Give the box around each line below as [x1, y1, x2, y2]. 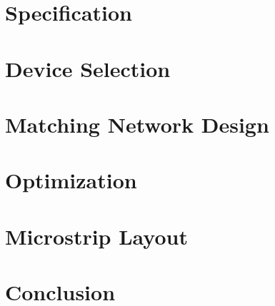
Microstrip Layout [5, 221, 188, 250]
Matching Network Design [5, 109, 269, 138]
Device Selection [5, 53, 171, 83]
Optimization [5, 165, 137, 195]
